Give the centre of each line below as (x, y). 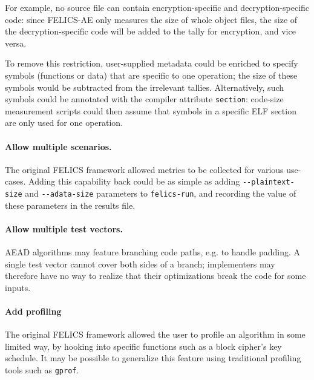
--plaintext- (268, 182)
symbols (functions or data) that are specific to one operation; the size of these (151, 75)
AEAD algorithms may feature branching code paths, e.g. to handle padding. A (152, 252)
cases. (15, 181)
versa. (16, 43)
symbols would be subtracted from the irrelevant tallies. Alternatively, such (145, 87)
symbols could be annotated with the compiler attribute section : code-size (144, 99)
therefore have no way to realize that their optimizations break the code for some (155, 276)
